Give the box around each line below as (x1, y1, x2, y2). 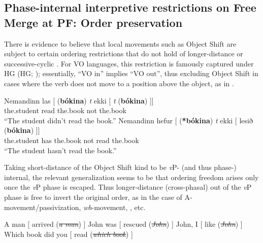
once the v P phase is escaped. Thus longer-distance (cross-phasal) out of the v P (4, 182, 252, 192)
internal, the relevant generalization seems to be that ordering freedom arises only (4, 171, 259, 182)
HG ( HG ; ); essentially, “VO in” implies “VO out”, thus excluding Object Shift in (4, 68, 258, 79)
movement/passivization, (4, 201, 81, 212)
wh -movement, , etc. (83, 201, 146, 212)
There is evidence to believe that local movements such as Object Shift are (4, 38, 237, 49)
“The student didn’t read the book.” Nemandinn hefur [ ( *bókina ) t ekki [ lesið (4, 115, 253, 125)
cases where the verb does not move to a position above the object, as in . (4, 78, 234, 88)
